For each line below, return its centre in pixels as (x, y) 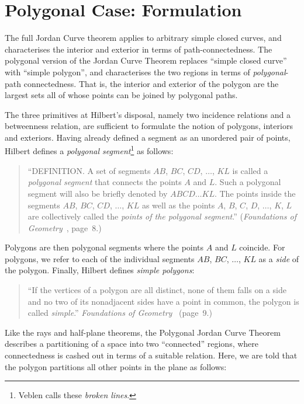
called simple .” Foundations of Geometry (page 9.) (120, 313)
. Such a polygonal (248, 182)
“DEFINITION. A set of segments (89, 170)
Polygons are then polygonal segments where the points (104, 247)
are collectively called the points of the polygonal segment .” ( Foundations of (162, 216)
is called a (250, 170)
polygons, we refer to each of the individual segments (100, 258)
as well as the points (178, 205)
